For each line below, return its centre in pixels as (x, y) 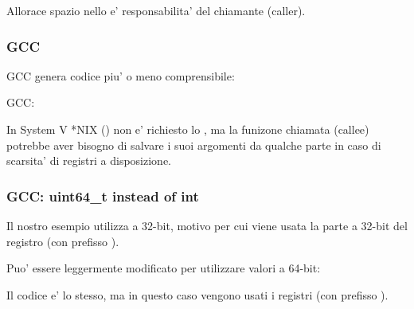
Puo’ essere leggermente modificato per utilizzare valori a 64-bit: (164, 268)
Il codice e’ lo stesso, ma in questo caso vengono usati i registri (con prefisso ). (197, 294)
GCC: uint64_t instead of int (103, 196)
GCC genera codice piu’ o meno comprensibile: (121, 75)
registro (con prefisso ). (63, 241)
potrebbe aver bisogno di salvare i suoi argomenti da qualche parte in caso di (194, 145)
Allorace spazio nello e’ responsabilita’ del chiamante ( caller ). (156, 10)
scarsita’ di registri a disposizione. (89, 160)
